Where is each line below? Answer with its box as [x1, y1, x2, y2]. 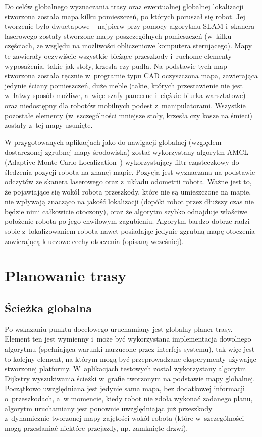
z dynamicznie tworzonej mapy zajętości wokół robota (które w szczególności [5, 413, 244, 423]
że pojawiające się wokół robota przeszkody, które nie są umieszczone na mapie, [5, 186, 251, 197]
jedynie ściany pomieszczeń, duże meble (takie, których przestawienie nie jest [5, 80, 243, 90]
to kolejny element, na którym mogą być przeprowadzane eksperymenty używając [5, 353, 256, 364]
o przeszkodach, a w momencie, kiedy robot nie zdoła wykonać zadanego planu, [5, 393, 253, 403]
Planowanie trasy [5, 265, 127, 286]
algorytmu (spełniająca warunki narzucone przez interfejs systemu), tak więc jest [5, 344, 255, 354]
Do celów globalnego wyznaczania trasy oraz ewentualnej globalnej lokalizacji [5, 1, 244, 11]
